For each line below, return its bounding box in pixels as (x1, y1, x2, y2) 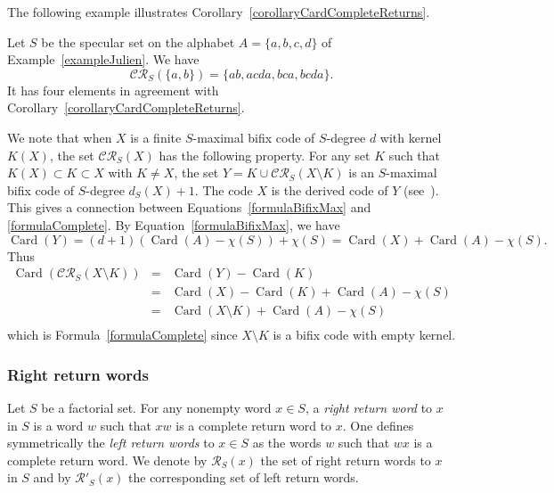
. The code (194, 180, 253, 199)
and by (33, 468, 71, 487)
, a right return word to (305, 399, 433, 417)
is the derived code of (271, 180, 388, 199)
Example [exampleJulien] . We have (7, 50, 200, 69)
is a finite (130, 127, 182, 146)
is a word (33, 415, 84, 434)
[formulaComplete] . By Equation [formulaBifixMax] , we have (7, 215, 340, 234)
